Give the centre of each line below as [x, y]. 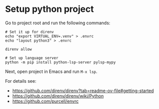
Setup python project [49, 9]
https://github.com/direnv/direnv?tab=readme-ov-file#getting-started [83, 91]
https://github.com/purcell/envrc [45, 101]
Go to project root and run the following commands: [58, 23]
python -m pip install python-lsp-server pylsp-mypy [60, 62]
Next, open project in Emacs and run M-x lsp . [51, 71]
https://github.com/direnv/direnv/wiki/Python [58, 96]
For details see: [21, 81]
